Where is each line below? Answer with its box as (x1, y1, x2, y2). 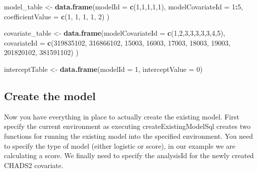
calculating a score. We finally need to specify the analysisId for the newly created (4, 150, 254, 161)
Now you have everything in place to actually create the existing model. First (4, 111, 240, 121)
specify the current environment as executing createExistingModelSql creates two (4, 121, 251, 131)
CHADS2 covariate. (4, 160, 64, 170)
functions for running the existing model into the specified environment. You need (4, 130, 253, 141)
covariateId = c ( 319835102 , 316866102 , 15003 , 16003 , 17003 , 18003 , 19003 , (4, 37, 231, 48)
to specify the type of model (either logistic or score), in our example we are (4, 140, 236, 151)
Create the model (4, 88, 96, 103)
